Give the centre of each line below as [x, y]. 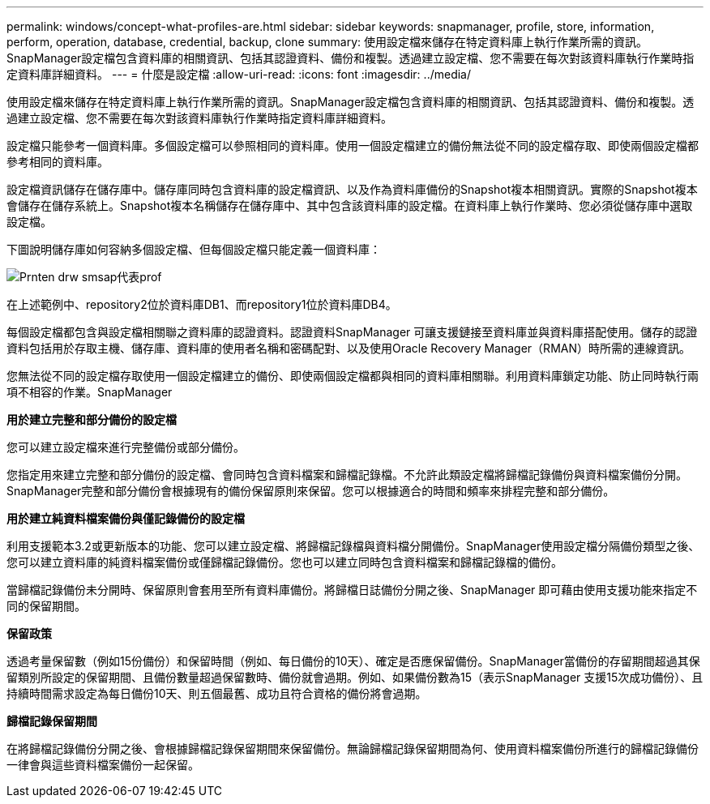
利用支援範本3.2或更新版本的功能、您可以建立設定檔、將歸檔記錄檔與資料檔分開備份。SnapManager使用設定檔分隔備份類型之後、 [353, 546]
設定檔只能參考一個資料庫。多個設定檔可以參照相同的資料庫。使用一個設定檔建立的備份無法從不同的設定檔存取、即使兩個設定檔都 [353, 145]
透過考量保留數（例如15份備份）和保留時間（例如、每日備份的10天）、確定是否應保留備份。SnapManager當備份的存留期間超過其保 [353, 661]
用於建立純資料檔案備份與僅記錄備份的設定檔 [126, 518]
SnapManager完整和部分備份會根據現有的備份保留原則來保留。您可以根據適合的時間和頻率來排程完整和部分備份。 [311, 491]
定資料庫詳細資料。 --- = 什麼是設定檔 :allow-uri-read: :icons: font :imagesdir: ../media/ [239, 74]
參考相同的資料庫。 [58, 162]
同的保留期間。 [46, 606]
